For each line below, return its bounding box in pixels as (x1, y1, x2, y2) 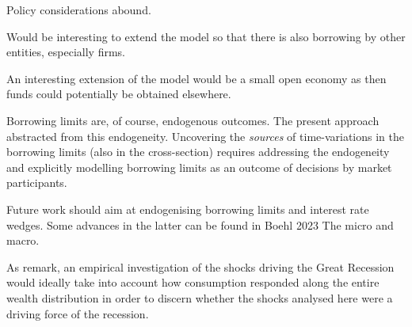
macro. (6, 232, 40, 249)
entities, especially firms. (6, 44, 125, 60)
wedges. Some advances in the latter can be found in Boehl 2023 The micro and (6, 216, 394, 233)
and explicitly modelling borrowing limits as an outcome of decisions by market (6, 158, 392, 175)
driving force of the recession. (6, 305, 149, 321)
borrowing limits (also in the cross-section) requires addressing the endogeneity (6, 143, 390, 160)
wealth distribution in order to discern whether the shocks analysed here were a (6, 289, 393, 306)
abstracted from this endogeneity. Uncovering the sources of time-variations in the (6, 127, 404, 144)
